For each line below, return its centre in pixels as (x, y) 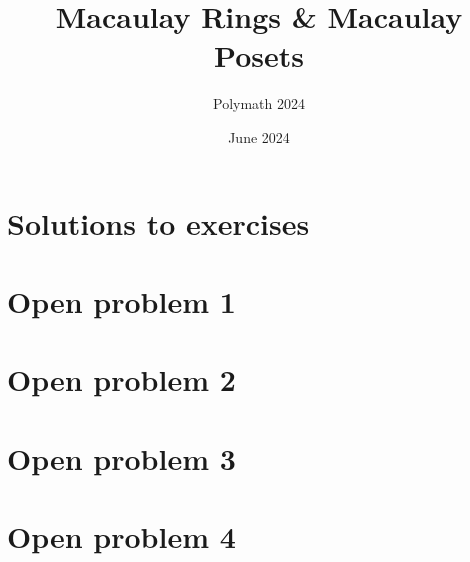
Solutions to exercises (158, 222)
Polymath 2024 (259, 103)
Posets (259, 55)
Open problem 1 (121, 300)
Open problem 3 (121, 457)
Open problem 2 (121, 379)
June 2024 (259, 136)
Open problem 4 (121, 536)
